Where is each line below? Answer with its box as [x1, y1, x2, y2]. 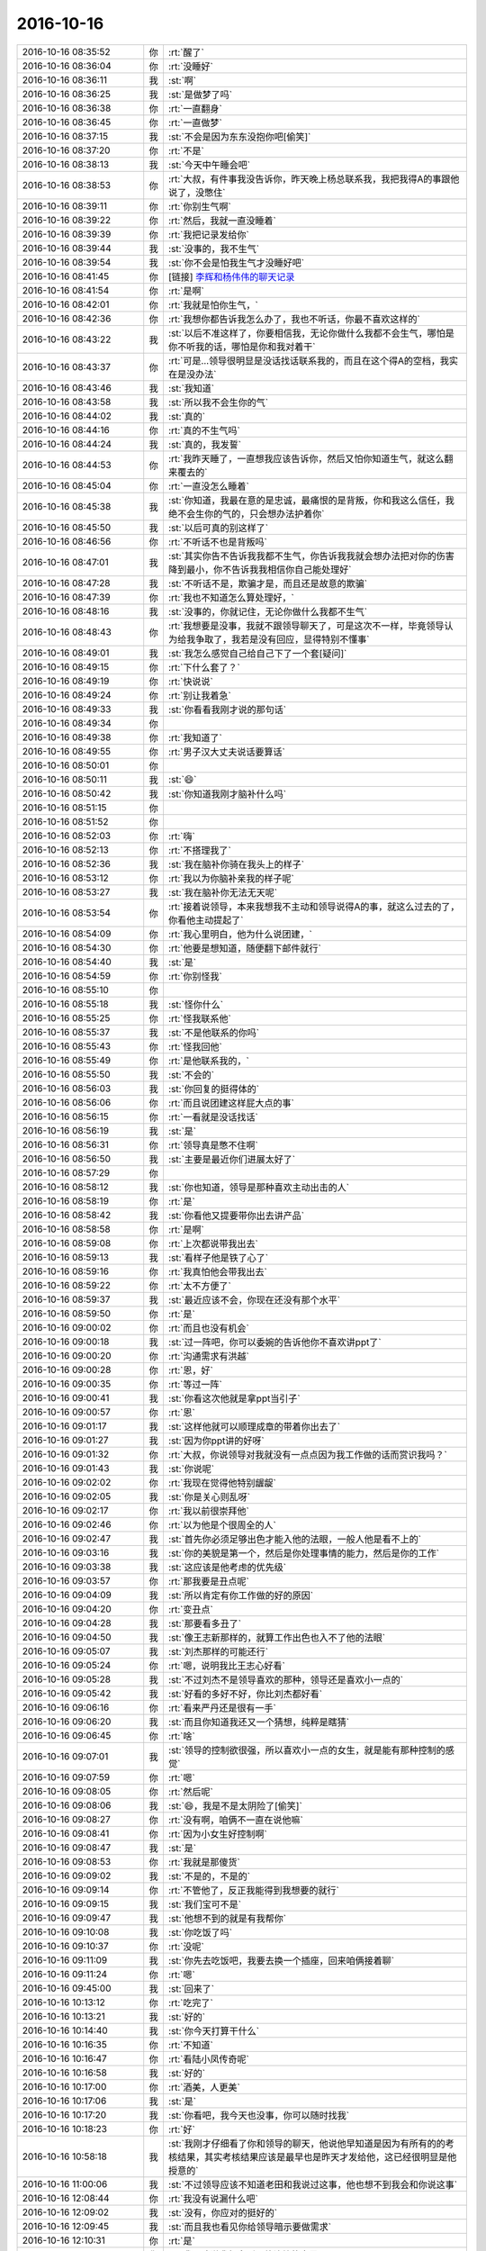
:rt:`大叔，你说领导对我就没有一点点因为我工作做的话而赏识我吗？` [167, 1448, 447, 1460]
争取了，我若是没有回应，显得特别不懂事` [194, 633, 370, 646]
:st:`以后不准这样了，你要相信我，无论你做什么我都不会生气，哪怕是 [167, 327, 454, 339]
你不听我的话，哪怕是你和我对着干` [167, 340, 316, 353]
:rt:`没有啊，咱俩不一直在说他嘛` [167, 1813, 303, 1826]
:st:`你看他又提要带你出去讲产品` [167, 1209, 305, 1222]
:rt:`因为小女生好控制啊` [167, 1828, 267, 1840]
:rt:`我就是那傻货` [167, 1856, 240, 1868]
